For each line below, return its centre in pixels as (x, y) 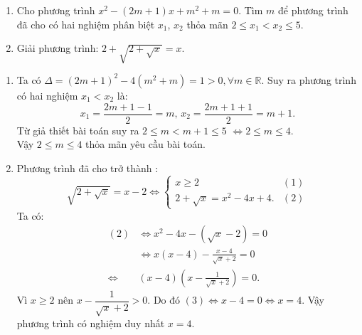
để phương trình (313, 10)
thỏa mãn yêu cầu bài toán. (145, 144)
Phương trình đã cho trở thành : (87, 167)
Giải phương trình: (58, 48)
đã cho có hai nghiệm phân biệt (86, 24)
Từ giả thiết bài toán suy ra (78, 130)
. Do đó (164, 300)
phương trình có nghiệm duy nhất (91, 323)
